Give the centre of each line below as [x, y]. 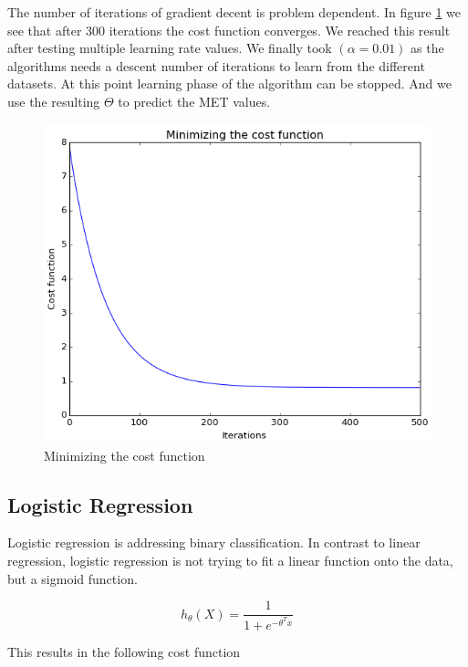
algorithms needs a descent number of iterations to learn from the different [216, 65]
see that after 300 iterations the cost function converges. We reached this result [229, 30]
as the [427, 48]
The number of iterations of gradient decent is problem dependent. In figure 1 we [234, 12]
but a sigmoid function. [73, 578]
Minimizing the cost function [125, 455]
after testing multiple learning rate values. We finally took [170, 48]
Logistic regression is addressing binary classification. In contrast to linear [214, 542]
